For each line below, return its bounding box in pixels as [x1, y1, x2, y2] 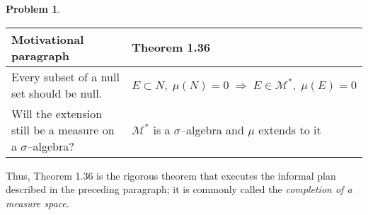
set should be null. [11, 84, 103, 101]
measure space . [6, 195, 69, 210]
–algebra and [180, 121, 244, 138]
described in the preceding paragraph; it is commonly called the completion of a [6, 182, 352, 197]
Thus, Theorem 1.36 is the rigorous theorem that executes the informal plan [6, 168, 336, 182]
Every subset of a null [11, 68, 120, 85]
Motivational [11, 30, 84, 47]
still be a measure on [11, 121, 115, 138]
